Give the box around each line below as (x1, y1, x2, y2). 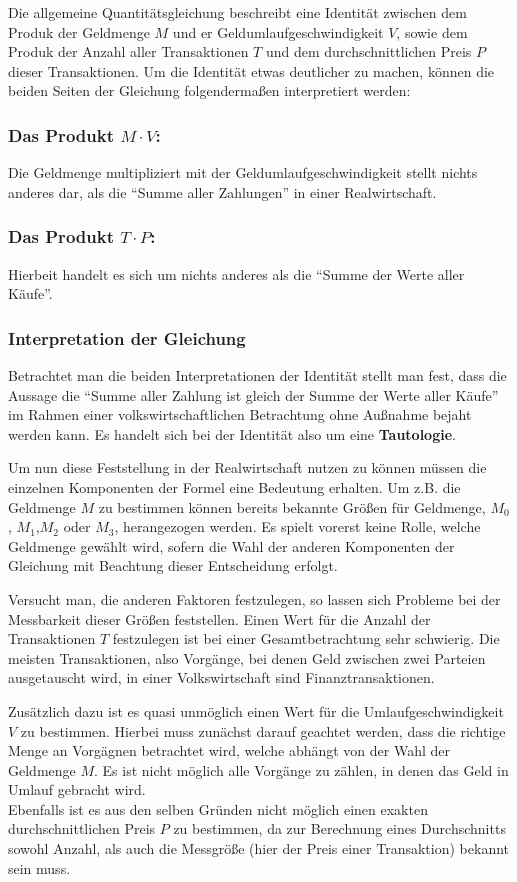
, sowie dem (396, 21, 468, 42)
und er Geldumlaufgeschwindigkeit (172, 21, 384, 42)
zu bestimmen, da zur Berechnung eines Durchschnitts (173, 818, 506, 839)
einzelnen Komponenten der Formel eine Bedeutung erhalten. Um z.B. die (8, 476, 461, 497)
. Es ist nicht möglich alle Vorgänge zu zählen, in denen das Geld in (94, 759, 509, 780)
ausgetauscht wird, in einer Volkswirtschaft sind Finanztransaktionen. (8, 667, 435, 688)
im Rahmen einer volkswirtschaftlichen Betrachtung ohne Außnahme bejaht (8, 404, 472, 425)
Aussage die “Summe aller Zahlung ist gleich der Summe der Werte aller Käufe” (8, 384, 499, 405)
